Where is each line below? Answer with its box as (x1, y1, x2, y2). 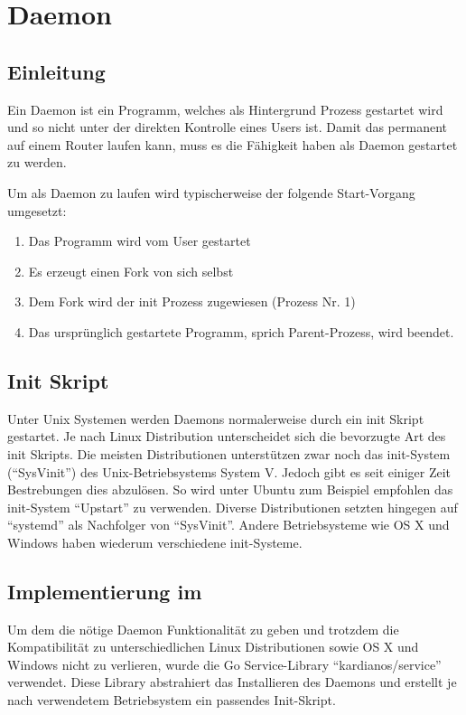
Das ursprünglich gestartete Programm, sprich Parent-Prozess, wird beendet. (28, 322, 454, 341)
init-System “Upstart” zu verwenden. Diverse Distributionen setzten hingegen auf (7, 497, 458, 516)
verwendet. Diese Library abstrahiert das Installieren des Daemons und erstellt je (7, 673, 457, 691)
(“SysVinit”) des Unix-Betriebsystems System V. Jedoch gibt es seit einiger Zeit (7, 462, 452, 481)
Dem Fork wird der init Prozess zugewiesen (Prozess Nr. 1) (28, 292, 356, 311)
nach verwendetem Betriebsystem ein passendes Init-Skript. (7, 691, 336, 710)
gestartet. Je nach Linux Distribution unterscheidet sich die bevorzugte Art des (7, 427, 446, 446)
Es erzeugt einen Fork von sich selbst (28, 261, 234, 280)
